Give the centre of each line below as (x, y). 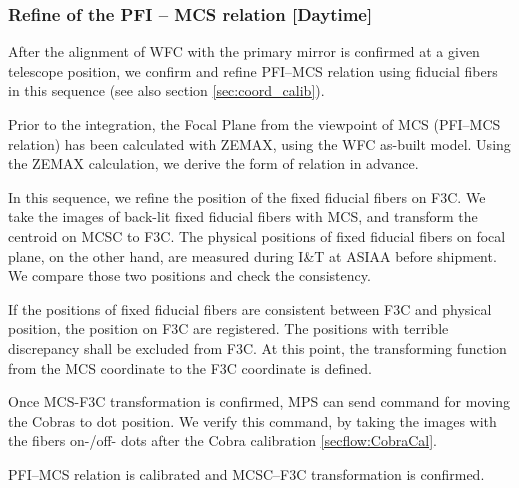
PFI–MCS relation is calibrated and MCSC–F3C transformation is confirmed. (246, 473)
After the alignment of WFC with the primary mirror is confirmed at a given (244, 51)
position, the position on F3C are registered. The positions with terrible (228, 328)
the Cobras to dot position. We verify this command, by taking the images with (252, 420)
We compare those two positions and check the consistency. (189, 275)
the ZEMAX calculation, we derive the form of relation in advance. (213, 163)
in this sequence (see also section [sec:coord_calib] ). (166, 90)
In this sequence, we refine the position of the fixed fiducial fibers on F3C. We (247, 196)
